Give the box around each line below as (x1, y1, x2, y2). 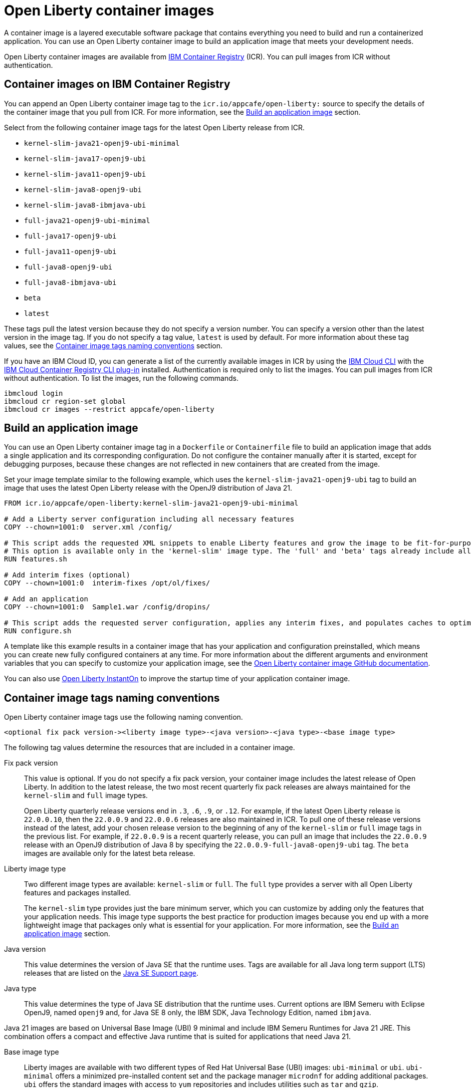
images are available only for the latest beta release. (24, 849, 196, 858)
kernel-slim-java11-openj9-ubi (24, 170, 146, 178)
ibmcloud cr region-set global (4, 397, 126, 405)
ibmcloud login (4, 389, 63, 397)
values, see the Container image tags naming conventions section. (4, 341, 223, 350)
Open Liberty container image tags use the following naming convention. (4, 713, 243, 722)
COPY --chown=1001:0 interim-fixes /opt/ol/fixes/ (4, 579, 211, 587)
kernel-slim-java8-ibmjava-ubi (24, 201, 146, 209)
